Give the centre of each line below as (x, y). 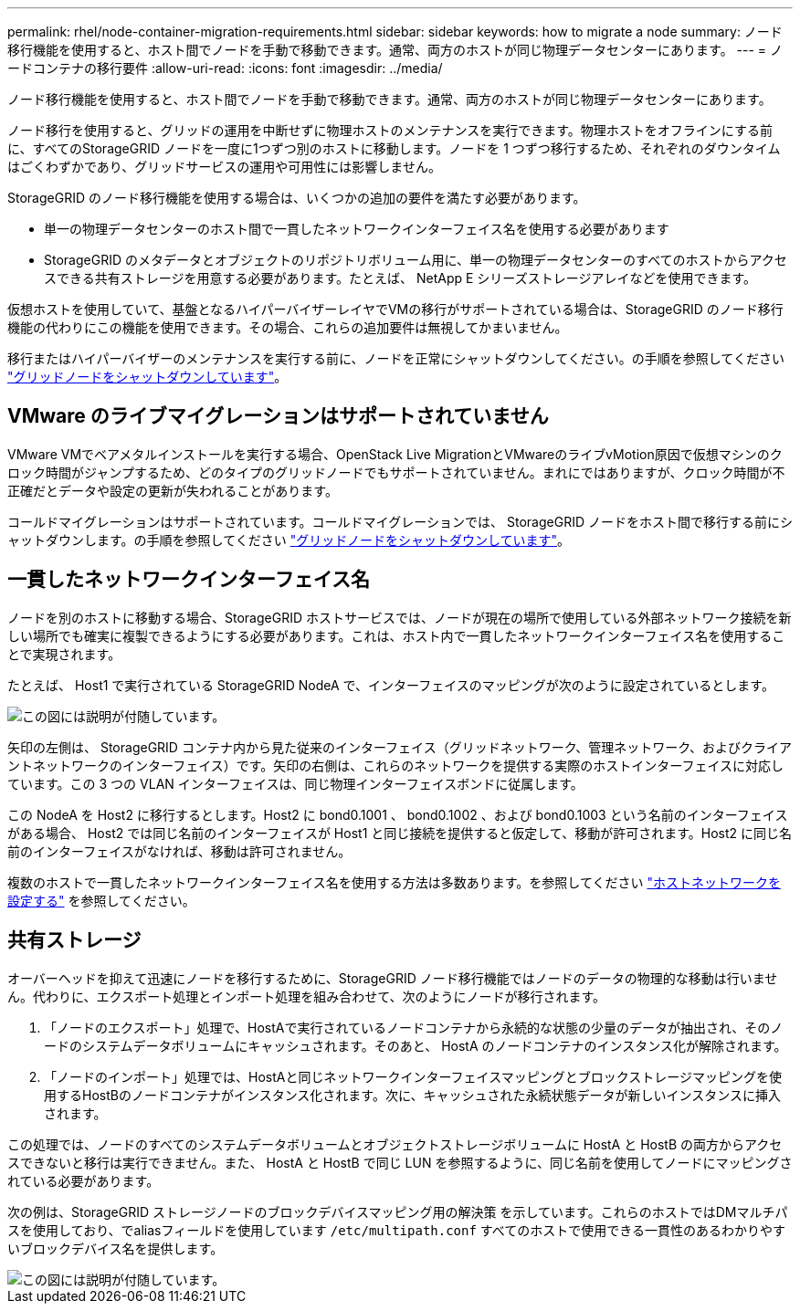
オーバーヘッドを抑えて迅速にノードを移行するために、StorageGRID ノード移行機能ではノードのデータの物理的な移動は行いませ (393, 978)
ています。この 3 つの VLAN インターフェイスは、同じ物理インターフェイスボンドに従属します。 (295, 783)
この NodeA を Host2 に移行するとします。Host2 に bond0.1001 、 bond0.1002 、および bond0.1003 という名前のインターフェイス (398, 814)
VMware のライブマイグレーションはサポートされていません (278, 416)
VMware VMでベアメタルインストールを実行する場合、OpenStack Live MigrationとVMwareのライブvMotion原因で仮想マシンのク (395, 454)
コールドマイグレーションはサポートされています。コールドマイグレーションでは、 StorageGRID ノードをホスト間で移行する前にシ (400, 521)
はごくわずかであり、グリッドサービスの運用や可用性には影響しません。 (224, 167)
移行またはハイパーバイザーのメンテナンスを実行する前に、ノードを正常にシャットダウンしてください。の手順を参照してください (396, 358)
